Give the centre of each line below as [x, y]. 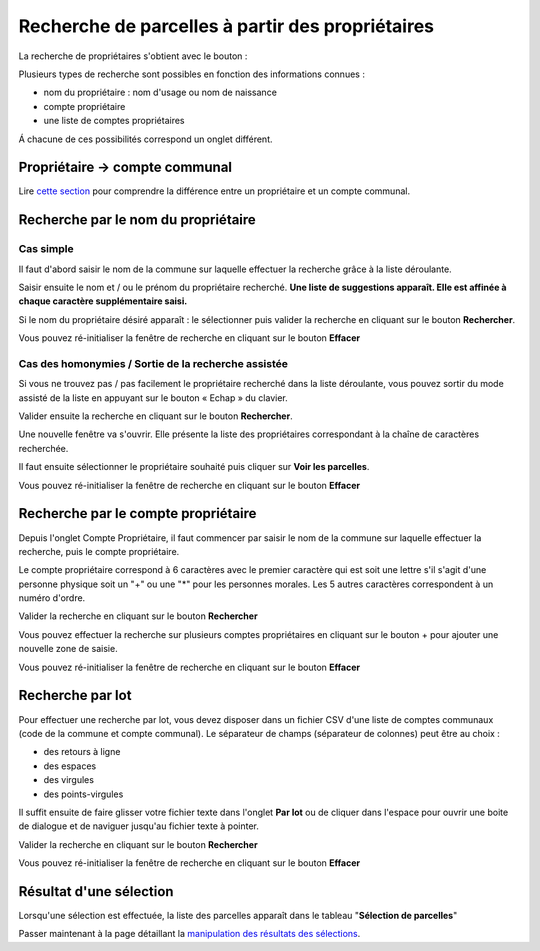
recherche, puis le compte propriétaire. [99, 551]
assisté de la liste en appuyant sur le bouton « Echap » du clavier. [153, 397]
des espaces [70, 766]
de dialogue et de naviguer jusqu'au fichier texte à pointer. [139, 826]
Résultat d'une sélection [96, 891]
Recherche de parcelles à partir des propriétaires [226, 26]
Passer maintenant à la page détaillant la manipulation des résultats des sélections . [189, 934]
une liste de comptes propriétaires [114, 121]
